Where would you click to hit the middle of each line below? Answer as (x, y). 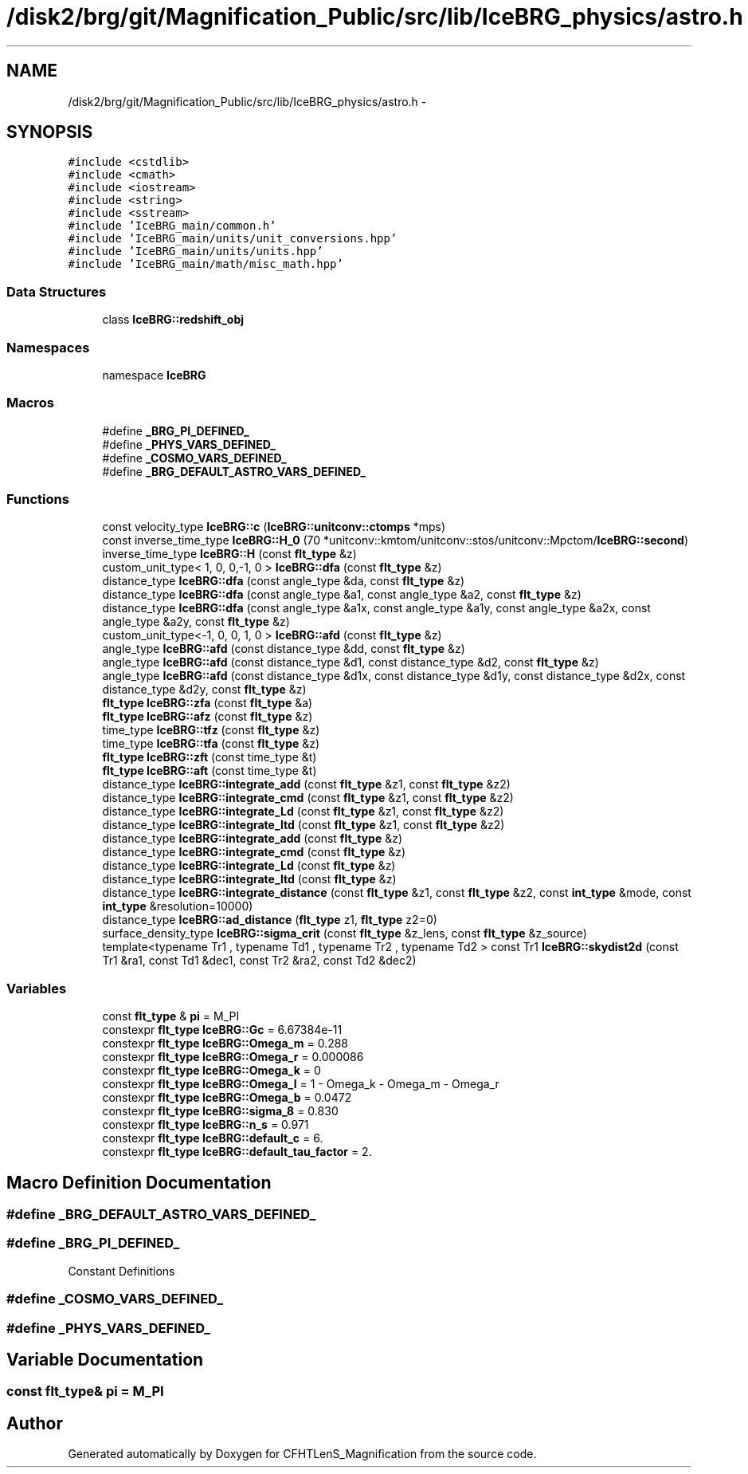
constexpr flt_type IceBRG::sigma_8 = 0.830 (220, 1111)
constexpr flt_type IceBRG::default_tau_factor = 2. (237, 1152)
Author (35, 1423)
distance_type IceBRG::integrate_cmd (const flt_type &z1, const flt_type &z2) (308, 798)
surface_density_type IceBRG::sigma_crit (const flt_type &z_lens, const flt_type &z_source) (345, 934)
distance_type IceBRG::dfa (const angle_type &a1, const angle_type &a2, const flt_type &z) (342, 595)
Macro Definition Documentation (139, 1182)
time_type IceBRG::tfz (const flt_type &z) (211, 730)
